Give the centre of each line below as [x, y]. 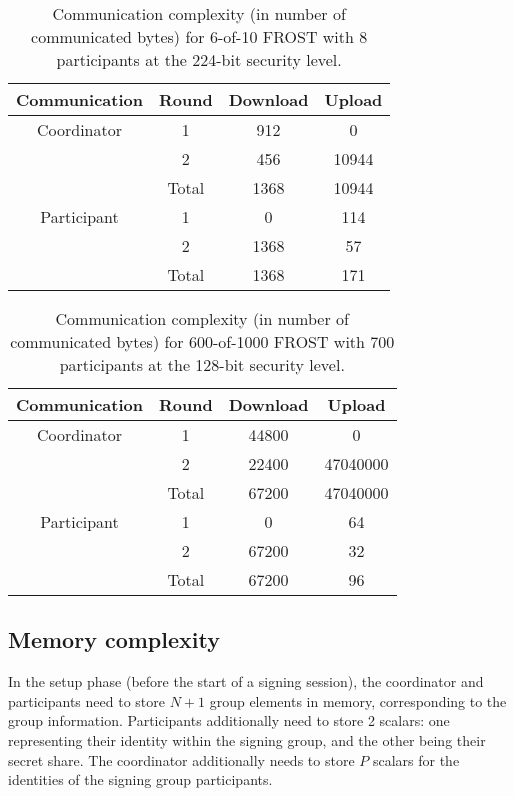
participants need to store [86, 700]
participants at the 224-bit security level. [199, 59]
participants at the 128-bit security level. [202, 364]
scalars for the [416, 759]
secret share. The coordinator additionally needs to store [181, 759]
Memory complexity [114, 639]
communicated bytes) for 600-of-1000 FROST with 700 [202, 341]
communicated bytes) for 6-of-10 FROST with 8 [199, 36]
